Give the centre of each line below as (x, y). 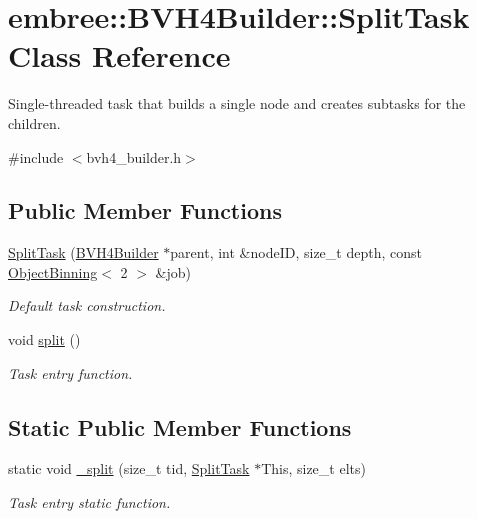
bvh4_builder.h (134, 156)
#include (36, 156)
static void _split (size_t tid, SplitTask (129, 468)
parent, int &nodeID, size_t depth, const (296, 252)
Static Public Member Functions (180, 426)
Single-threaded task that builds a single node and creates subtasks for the (237, 103)
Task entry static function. (89, 502)
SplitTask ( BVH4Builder (83, 252)
